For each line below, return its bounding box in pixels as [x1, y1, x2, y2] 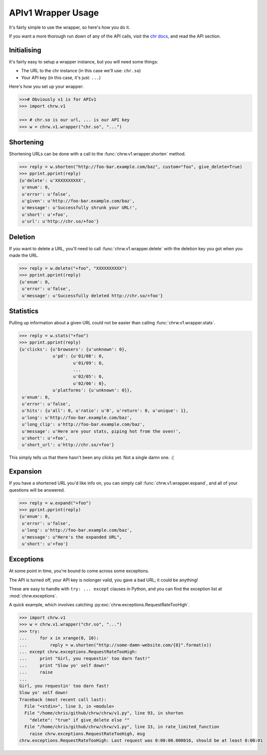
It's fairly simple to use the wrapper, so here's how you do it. [9, 24, 130, 30]
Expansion [9, 467, 42, 476]
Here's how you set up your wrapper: [9, 83, 84, 90]
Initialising [9, 46, 41, 54]
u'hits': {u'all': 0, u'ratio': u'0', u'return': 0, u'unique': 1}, [22, 408, 189, 414]
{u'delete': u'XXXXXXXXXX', [19, 178, 86, 183]
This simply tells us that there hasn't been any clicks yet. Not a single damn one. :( [9, 455, 174, 460]
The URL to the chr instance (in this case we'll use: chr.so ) [21, 68, 141, 74]
